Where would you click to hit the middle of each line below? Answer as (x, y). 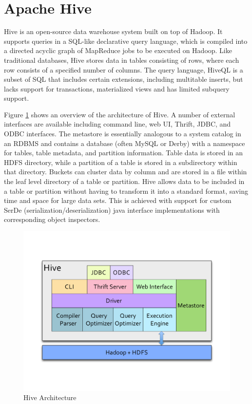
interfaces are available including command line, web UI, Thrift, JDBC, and (117, 124)
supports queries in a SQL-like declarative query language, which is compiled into (126, 41)
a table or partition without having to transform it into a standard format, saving (126, 191)
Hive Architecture (50, 397)
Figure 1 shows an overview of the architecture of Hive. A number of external (120, 114)
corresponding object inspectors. (52, 219)
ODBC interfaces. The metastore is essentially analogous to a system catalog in (123, 134)
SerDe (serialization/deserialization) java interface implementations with (112, 210)
